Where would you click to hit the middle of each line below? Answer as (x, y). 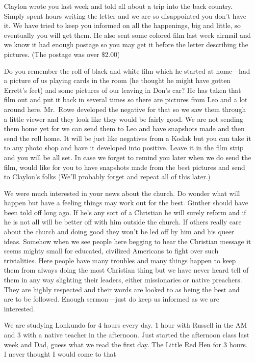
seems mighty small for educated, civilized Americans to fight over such (111, 251)
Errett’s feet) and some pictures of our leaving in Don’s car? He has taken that (123, 90)
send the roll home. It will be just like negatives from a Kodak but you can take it (127, 138)
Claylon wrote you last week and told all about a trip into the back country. (118, 6)
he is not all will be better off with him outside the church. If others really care (123, 222)
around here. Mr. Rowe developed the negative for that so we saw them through (125, 109)
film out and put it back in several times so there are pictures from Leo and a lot (126, 99)
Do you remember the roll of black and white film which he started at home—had (127, 70)
